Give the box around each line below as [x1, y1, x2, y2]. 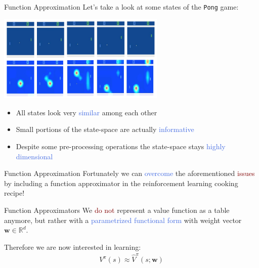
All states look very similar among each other [16, 107, 157, 117]
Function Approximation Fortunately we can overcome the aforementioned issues [4, 168, 255, 178]
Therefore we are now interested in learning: [4, 241, 141, 252]
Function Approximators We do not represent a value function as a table [4, 205, 230, 215]
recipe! [4, 188, 25, 198]
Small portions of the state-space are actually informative [16, 124, 194, 135]
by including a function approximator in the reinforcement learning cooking [4, 177, 238, 188]
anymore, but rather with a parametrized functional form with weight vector [4, 214, 242, 225]
